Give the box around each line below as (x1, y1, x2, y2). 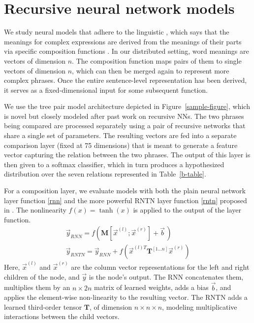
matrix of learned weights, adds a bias (94, 282, 209, 292)
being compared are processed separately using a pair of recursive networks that (4, 120, 246, 131)
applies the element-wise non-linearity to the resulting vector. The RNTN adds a (4, 292, 248, 302)
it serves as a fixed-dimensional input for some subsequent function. (4, 84, 208, 95)
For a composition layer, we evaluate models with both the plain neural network (4, 185, 246, 196)
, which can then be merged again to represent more (72, 65, 229, 75)
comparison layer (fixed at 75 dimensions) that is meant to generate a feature (4, 140, 238, 150)
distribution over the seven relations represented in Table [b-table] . (4, 169, 206, 179)
